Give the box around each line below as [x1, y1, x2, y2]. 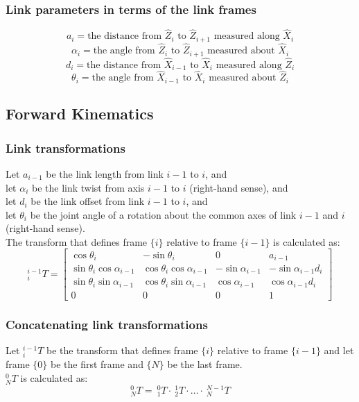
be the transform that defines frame [46, 343, 198, 358]
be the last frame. [167, 357, 243, 371]
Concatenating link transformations [6, 315, 208, 333]
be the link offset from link [30, 194, 145, 208]
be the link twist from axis [32, 180, 145, 194]
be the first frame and [50, 357, 143, 371]
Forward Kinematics [6, 103, 154, 124]
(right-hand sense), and [189, 180, 288, 194]
